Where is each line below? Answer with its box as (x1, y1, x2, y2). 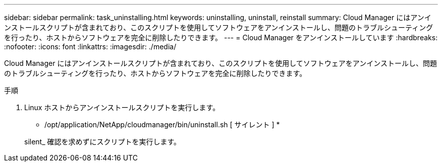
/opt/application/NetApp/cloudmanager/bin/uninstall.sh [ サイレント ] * (44, 120, 280, 129)
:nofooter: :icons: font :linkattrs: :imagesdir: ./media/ (4, 42, 177, 51)
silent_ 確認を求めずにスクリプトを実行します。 (24, 137, 181, 146)
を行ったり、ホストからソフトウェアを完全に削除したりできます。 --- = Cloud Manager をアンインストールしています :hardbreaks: (4, 33, 438, 42)
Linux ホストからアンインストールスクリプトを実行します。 (24, 103, 220, 112)
